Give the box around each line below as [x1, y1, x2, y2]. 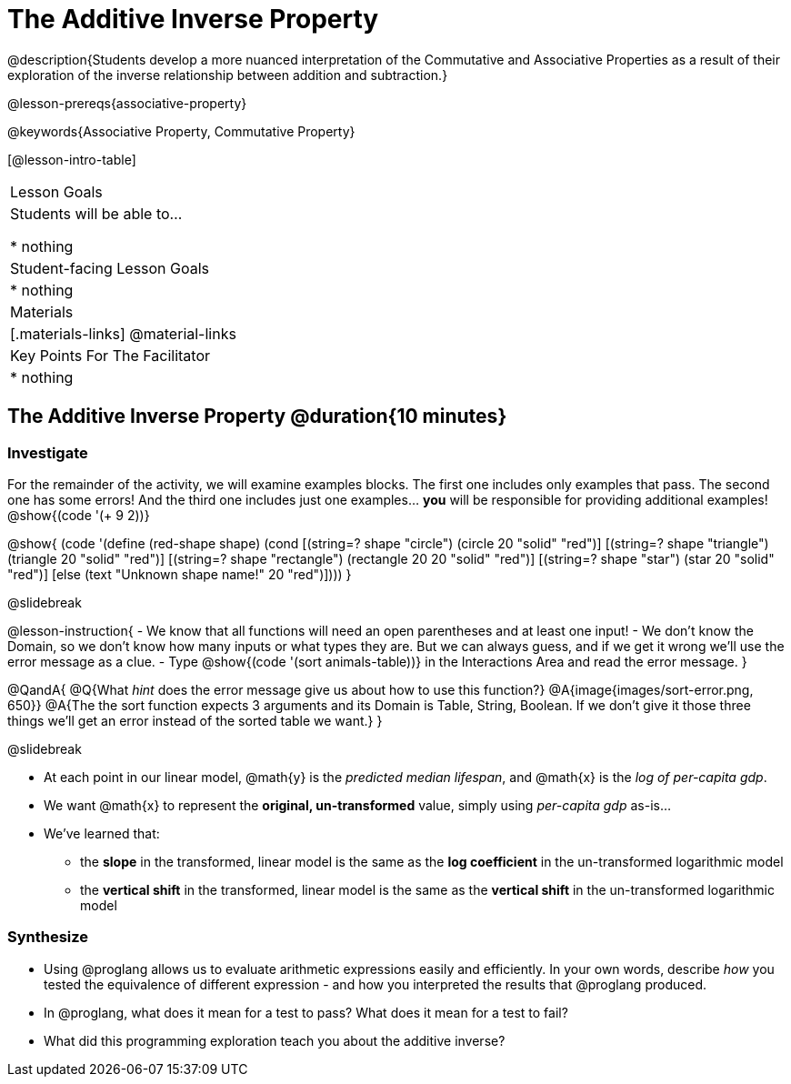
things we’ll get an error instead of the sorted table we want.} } [7, 712, 383, 728]
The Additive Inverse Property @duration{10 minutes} [7, 405, 507, 428]
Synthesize [7, 928, 89, 947]
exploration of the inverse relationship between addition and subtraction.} [7, 66, 448, 83]
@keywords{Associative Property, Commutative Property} [7, 123, 355, 139]
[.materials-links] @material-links [10, 324, 236, 343]
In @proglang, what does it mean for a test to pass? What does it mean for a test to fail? [44, 1004, 568, 1020]
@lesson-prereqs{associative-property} [7, 95, 247, 111]
